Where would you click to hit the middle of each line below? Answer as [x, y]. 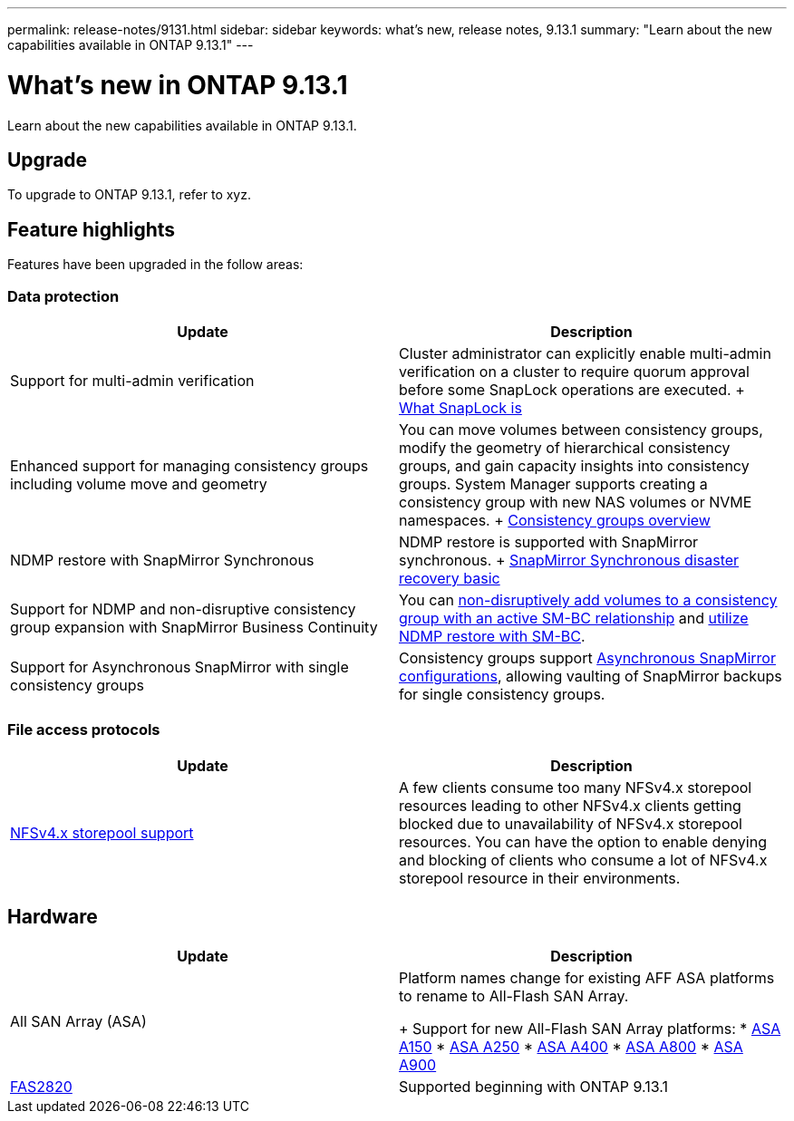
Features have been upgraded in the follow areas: [155, 265]
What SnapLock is [460, 407]
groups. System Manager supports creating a [553, 483]
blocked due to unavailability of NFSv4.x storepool [571, 823]
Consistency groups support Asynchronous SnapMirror [587, 657]
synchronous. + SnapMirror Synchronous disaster [569, 560]
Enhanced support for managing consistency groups [189, 465]
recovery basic [450, 578]
